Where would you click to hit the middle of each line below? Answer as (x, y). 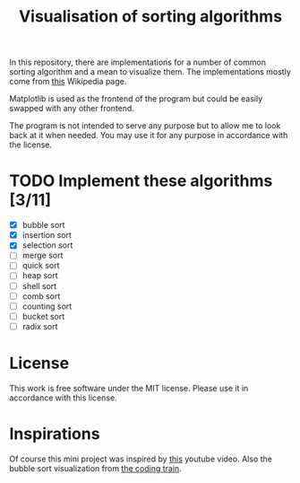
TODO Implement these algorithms (141, 181)
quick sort (41, 266)
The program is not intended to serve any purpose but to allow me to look (145, 126)
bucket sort (43, 316)
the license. (30, 145)
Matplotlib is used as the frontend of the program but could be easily (136, 99)
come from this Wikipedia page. (68, 82)
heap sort (40, 276)
